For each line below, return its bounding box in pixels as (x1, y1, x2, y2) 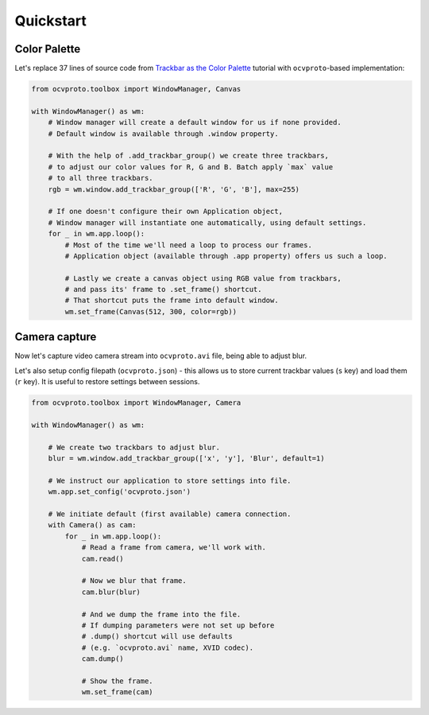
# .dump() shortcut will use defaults (81, 632, 234, 641)
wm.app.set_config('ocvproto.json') (48, 488, 191, 496)
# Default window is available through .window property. (48, 129, 279, 138)
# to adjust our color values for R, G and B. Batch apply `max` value (48, 162, 334, 171)
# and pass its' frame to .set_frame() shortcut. (64, 285, 262, 294)
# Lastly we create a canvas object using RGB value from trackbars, (64, 274, 342, 282)
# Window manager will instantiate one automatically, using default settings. (48, 218, 367, 227)
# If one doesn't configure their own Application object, (48, 207, 284, 216)
